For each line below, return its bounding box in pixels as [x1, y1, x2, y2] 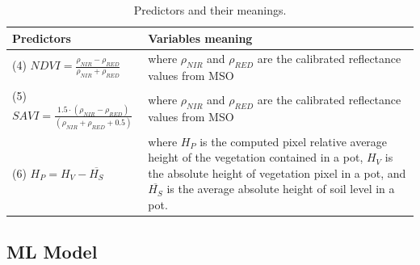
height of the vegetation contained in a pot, [148, 149, 363, 166]
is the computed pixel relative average [199, 132, 388, 149]
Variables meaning [148, 29, 253, 46]
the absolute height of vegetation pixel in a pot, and [148, 164, 406, 181]
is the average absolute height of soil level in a [166, 180, 395, 197]
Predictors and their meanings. [133, 2, 287, 18]
